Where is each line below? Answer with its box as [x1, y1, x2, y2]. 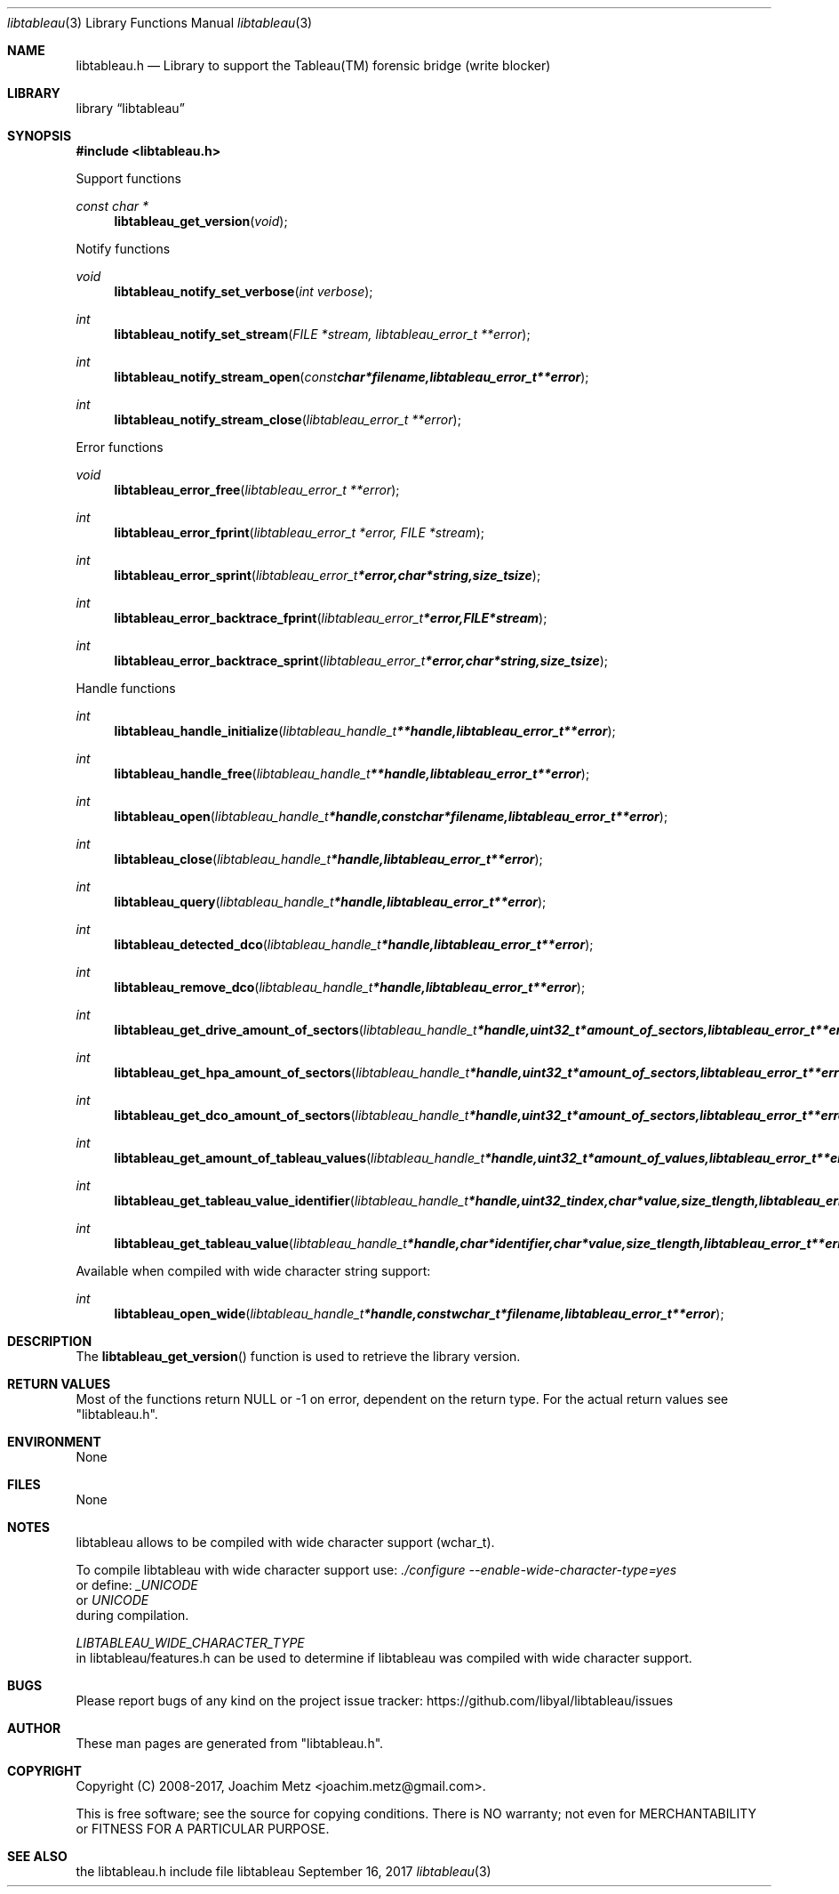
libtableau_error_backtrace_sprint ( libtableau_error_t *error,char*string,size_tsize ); [114, 653, 609, 668]
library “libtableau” [76, 101, 185, 116]
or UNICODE [76, 1592, 149, 1608]
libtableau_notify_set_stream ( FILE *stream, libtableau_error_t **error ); [114, 326, 531, 342]
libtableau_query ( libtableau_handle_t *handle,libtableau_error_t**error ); [114, 894, 547, 909]
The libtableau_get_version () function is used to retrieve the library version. [76, 1349, 521, 1364]
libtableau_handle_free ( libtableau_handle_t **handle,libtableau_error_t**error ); [114, 766, 590, 781]
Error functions [76, 439, 164, 455]
